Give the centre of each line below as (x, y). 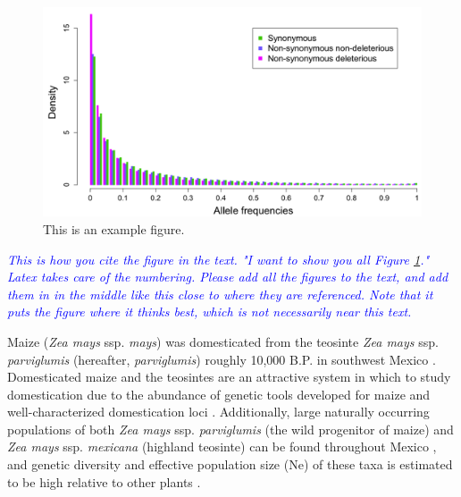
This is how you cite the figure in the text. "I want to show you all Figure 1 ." (218, 259)
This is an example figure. (114, 228)
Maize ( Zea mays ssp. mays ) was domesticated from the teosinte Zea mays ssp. (223, 341)
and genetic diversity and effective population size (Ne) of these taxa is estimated (230, 464)
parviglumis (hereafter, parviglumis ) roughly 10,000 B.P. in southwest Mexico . (222, 359)
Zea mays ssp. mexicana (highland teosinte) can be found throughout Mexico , (222, 446)
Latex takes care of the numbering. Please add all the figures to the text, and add (228, 277)
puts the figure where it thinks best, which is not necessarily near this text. (210, 312)
